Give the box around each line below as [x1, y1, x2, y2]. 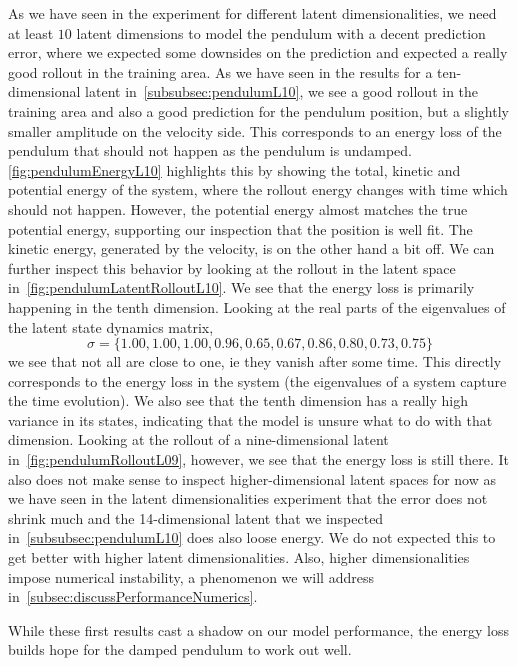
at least [8, 22, 54, 43]
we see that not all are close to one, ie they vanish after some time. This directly [8, 351, 502, 372]
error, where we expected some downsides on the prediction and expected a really [8, 42, 508, 63]
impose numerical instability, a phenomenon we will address [8, 566, 374, 587]
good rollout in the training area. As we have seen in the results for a [8, 61, 433, 82]
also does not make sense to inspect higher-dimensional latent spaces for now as [8, 468, 496, 489]
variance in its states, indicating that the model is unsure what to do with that [8, 409, 493, 430]
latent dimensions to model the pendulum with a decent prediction [76, 22, 486, 43]
